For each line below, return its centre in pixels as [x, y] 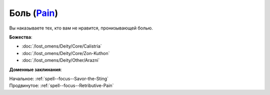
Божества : [21, 37]
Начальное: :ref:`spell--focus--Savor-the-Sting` [59, 78]
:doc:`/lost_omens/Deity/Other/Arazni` [61, 60]
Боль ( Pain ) [34, 13]
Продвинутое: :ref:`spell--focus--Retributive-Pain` [61, 85]
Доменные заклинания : [35, 69]
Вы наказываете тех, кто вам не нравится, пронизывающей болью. [81, 28]
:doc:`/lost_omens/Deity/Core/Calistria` [62, 46]
